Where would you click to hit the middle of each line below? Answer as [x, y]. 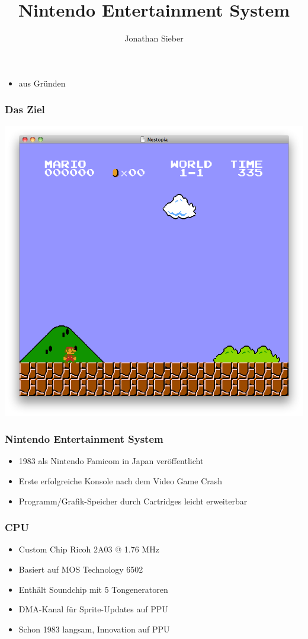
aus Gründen [42, 83]
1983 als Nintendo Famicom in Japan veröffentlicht [111, 461]
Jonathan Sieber [154, 38]
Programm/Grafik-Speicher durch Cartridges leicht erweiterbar [133, 501]
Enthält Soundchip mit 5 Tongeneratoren [93, 589]
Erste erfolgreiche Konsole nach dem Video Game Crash [121, 481]
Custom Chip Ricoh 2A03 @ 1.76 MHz [89, 549]
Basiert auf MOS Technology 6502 [81, 569]
